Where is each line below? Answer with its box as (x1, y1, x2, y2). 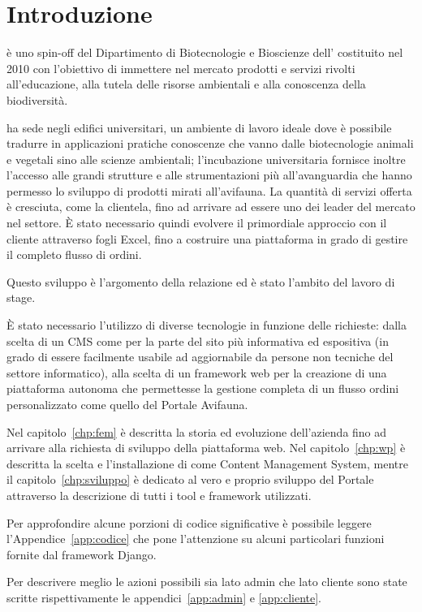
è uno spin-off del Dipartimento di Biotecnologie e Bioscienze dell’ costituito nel (6, 44, 403, 61)
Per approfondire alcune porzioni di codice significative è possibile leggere (6, 514, 372, 531)
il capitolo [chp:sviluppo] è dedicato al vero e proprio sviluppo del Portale (6, 471, 374, 488)
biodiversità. (6, 91, 68, 108)
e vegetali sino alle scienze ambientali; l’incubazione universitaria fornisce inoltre (6, 150, 406, 167)
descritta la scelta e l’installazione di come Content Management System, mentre (6, 455, 408, 472)
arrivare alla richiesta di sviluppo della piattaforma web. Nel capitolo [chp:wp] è (6, 439, 406, 456)
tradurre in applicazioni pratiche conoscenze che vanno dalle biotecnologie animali (6, 135, 414, 152)
